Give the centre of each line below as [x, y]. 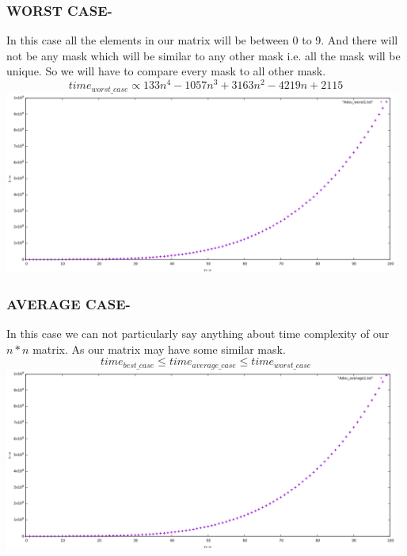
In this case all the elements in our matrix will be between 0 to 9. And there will [202, 40]
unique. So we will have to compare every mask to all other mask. [166, 71]
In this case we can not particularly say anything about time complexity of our [198, 334]
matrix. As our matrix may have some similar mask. [159, 349]
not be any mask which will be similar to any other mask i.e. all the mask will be [203, 55]
